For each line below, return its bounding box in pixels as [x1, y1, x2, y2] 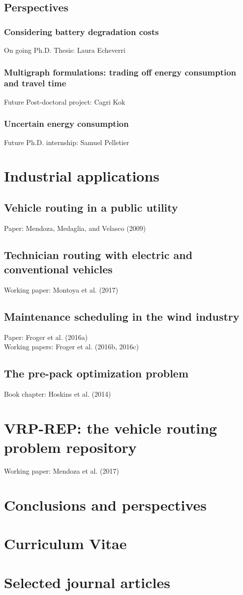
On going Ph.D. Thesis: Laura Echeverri [4, 45, 125, 55]
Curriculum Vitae [4, 533, 127, 554]
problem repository [4, 437, 137, 457]
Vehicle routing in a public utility [4, 199, 178, 215]
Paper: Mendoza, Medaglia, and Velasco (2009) [4, 223, 146, 233]
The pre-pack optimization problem [4, 366, 189, 381]
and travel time [4, 77, 66, 89]
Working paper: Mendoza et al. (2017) [4, 466, 119, 476]
